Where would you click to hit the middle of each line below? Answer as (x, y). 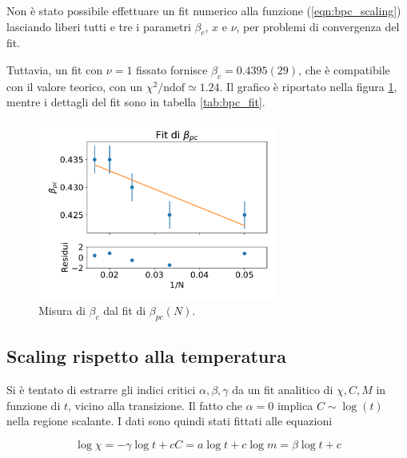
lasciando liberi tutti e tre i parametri (99, 26)
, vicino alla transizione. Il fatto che (155, 405)
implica (295, 405)
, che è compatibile (344, 69)
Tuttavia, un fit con (55, 69)
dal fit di (125, 311)
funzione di (34, 405)
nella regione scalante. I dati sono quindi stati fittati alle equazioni (170, 421)
